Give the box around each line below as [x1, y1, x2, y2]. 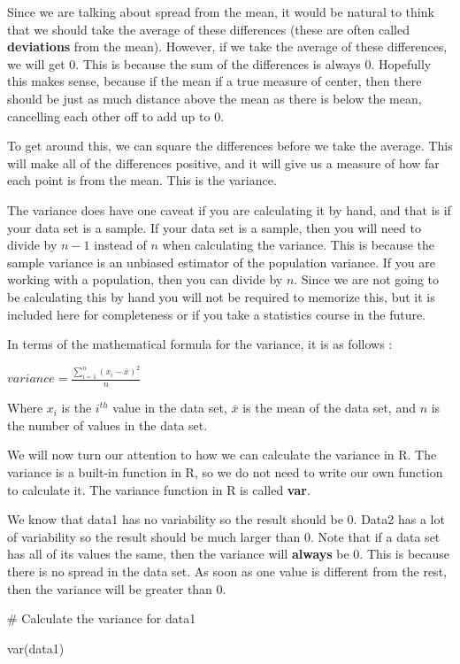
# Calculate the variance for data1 [7, 609, 196, 628]
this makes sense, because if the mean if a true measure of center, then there [7, 72, 422, 90]
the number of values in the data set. [7, 415, 208, 434]
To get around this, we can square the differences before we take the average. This [7, 136, 453, 155]
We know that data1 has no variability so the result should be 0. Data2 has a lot [7, 510, 445, 529]
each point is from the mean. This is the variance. [7, 171, 277, 189]
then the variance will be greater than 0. [7, 579, 226, 598]
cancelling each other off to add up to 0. [7, 106, 225, 125]
